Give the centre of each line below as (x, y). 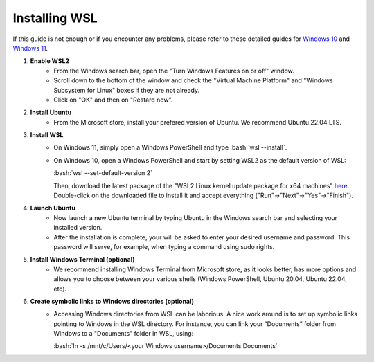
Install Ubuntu (51, 112)
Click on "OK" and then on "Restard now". (113, 100)
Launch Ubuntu (53, 208)
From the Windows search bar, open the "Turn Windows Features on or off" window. (174, 71)
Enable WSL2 (50, 61)
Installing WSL (55, 18)
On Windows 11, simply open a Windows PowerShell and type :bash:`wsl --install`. (170, 147)
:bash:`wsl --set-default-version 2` (103, 173)
